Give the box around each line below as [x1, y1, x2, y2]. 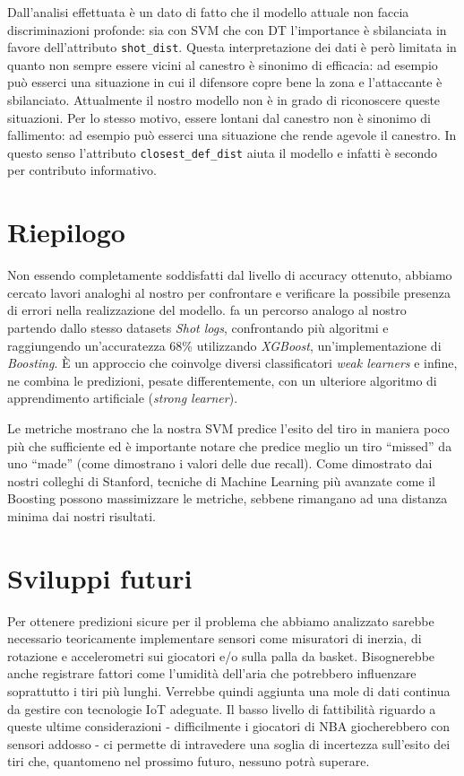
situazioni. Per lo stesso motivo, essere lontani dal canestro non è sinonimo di [7, 108, 432, 126]
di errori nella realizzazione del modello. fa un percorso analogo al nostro [7, 301, 407, 319]
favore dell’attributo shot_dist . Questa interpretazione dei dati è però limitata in [7, 38, 457, 57]
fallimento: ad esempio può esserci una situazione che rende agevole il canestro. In [7, 126, 457, 144]
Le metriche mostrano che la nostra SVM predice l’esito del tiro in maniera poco [7, 418, 450, 437]
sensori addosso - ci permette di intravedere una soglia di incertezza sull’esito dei [7, 734, 451, 753]
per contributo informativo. [7, 161, 157, 179]
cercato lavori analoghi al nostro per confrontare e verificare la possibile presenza [7, 283, 451, 301]
